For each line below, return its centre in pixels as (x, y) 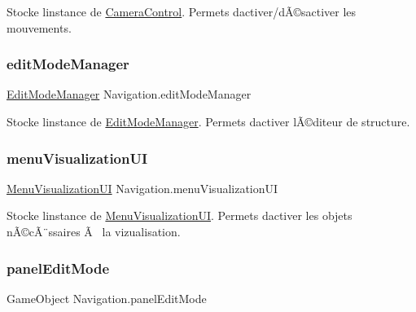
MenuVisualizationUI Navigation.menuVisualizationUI (142, 188)
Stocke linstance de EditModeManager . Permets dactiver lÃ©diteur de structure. (208, 121)
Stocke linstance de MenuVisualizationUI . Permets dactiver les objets (180, 215)
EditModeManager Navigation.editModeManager (129, 94)
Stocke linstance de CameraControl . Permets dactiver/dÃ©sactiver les (182, 11)
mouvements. (39, 27)
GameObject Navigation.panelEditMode (107, 298)
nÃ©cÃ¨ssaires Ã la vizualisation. (94, 231)
